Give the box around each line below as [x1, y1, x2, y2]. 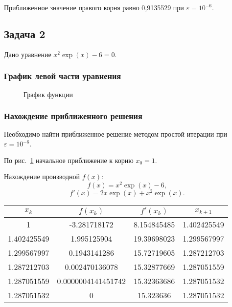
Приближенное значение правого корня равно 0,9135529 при [4, 2, 184, 12]
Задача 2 [4, 26, 46, 41]
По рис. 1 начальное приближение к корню [4, 155, 134, 165]
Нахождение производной [4, 171, 80, 182]
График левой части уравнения [4, 70, 121, 82]
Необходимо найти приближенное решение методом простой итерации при [4, 129, 227, 139]
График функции [23, 89, 73, 99]
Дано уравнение [4, 49, 51, 59]
